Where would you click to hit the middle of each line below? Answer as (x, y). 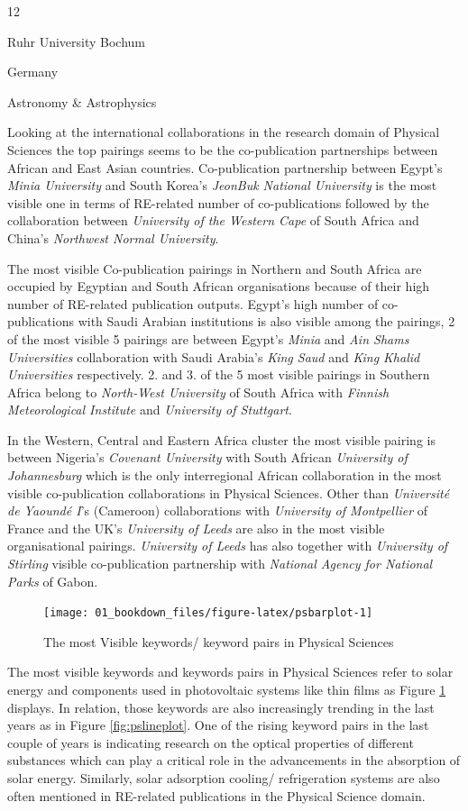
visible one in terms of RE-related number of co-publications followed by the (218, 202)
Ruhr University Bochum (76, 41)
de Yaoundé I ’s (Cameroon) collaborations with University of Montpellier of (218, 510)
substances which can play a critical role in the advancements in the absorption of (234, 760)
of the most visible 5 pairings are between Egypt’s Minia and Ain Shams (208, 338)
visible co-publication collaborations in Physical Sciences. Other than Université (229, 492)
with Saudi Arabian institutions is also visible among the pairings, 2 (266, 321)
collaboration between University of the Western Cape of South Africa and (213, 220)
